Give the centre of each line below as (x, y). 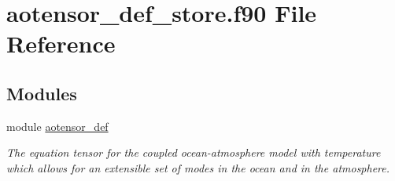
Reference (61, 43)
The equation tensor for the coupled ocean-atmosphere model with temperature (194, 152)
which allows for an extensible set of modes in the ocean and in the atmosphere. (198, 167)
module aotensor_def (57, 126)
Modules (42, 93)
